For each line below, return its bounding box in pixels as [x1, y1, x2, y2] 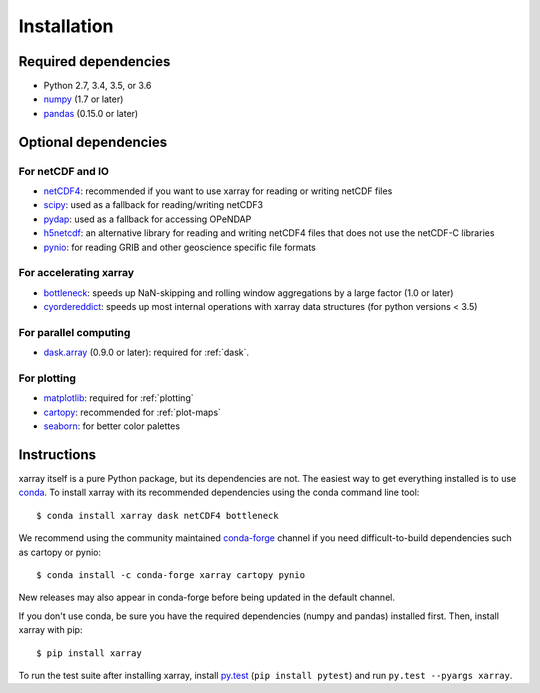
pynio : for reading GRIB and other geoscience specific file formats [43, 241, 317, 253]
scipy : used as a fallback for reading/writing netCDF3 [43, 199, 264, 211]
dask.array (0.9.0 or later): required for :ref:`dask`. [43, 346, 250, 359]
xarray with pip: [18, 624, 83, 636]
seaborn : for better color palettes [43, 420, 180, 432]
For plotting [18, 371, 77, 385]
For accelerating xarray [18, 266, 135, 280]
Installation [18, 15, 114, 37]
